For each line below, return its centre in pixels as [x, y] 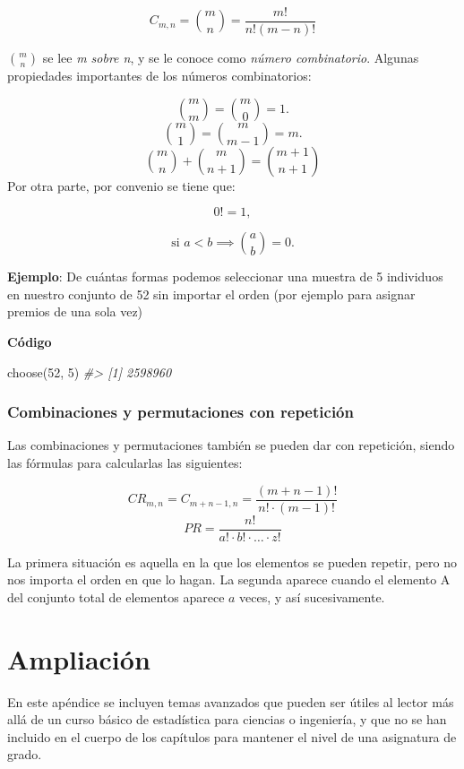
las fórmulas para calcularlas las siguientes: [125, 463]
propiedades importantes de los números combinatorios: [159, 76]
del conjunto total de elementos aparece [116, 596]
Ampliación [79, 658]
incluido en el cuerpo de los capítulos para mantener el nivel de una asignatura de [232, 736]
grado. [25, 754]
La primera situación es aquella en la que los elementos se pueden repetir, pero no [232, 562]
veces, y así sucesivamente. [312, 596]
